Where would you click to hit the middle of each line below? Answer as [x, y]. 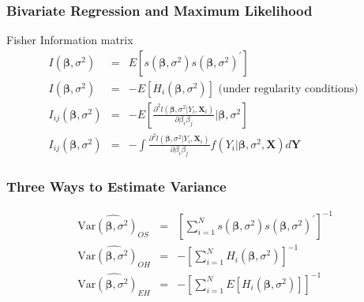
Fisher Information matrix [70, 40]
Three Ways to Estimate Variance [116, 186]
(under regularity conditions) [288, 89]
